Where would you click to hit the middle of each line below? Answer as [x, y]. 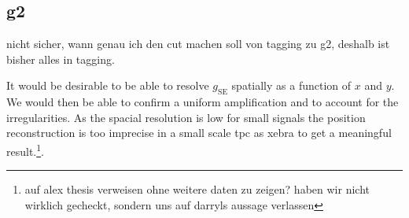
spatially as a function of [291, 85]
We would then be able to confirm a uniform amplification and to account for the [203, 102]
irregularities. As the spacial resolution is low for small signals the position [186, 117]
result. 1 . [25, 150]
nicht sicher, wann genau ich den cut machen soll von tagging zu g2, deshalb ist [198, 44]
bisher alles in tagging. [61, 59]
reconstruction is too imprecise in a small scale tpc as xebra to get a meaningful [199, 133]
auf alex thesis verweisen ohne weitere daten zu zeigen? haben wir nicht [197, 189]
